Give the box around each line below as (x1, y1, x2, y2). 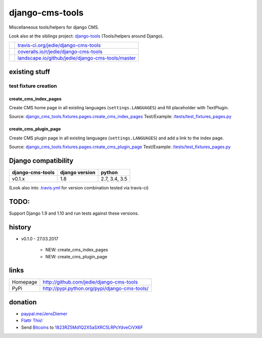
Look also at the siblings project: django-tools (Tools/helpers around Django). (9, 33, 164, 39)
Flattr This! (21, 318, 43, 323)
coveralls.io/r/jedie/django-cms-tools (17, 49, 103, 55)
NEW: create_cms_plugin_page (45, 253, 108, 259)
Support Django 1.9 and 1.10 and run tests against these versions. (9, 210, 139, 216)
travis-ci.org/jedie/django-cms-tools (17, 42, 101, 49)
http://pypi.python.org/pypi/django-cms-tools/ (43, 285, 149, 292)
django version (60, 169, 96, 176)
